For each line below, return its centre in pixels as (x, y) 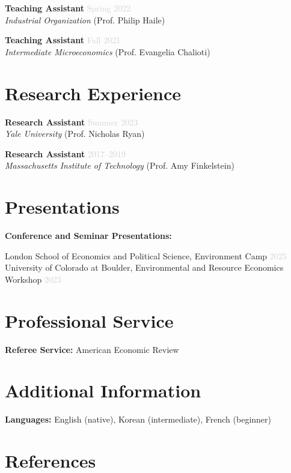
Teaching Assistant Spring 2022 (68, 8)
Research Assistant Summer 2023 (72, 122)
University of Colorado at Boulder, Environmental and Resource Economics (144, 267)
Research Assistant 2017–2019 (65, 153)
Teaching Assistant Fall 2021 (63, 40)
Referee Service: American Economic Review (92, 349)
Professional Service (89, 320)
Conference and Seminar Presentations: (88, 235)
